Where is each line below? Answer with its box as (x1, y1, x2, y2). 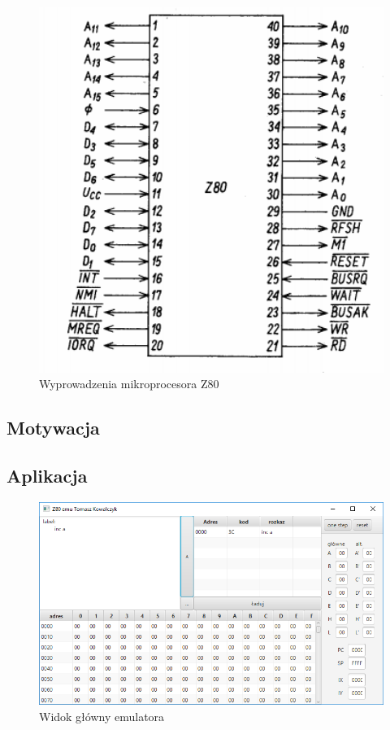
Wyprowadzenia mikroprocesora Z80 (39, 375, 219, 392)
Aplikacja (6, 463, 88, 488)
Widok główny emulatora (39, 707, 165, 724)
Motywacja (6, 415, 100, 440)
